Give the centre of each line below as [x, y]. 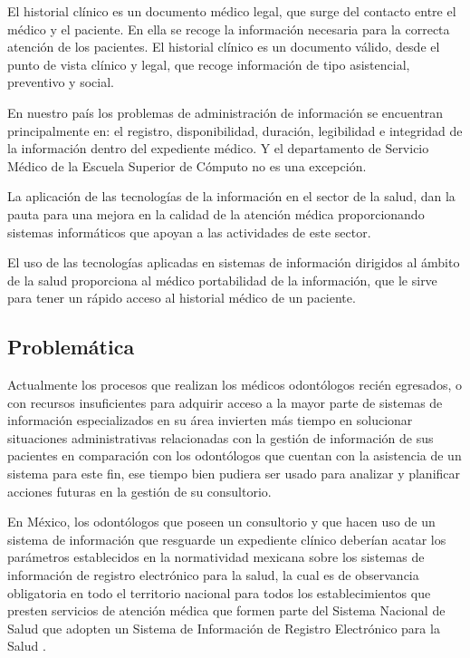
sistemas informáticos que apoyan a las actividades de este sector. [189, 232]
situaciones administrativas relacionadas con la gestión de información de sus [221, 437]
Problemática [71, 347]
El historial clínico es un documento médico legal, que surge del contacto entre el [232, 11]
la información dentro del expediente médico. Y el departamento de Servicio [218, 148]
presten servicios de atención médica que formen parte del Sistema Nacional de [226, 610]
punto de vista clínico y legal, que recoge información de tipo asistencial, [209, 64]
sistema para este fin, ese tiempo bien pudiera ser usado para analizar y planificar [234, 474]
